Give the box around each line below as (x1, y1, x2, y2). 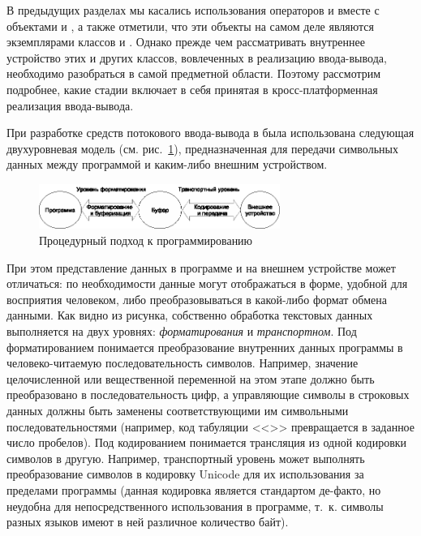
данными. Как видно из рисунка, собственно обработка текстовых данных (6, 307, 373, 324)
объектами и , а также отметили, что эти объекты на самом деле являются (6, 17, 375, 34)
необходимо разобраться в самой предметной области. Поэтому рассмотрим (6, 65, 381, 82)
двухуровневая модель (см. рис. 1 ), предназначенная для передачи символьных (6, 139, 398, 157)
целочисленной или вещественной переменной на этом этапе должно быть (6, 370, 375, 387)
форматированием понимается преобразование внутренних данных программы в (6, 338, 403, 355)
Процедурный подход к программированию (39, 232, 253, 249)
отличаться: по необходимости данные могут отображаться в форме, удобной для (6, 275, 408, 292)
